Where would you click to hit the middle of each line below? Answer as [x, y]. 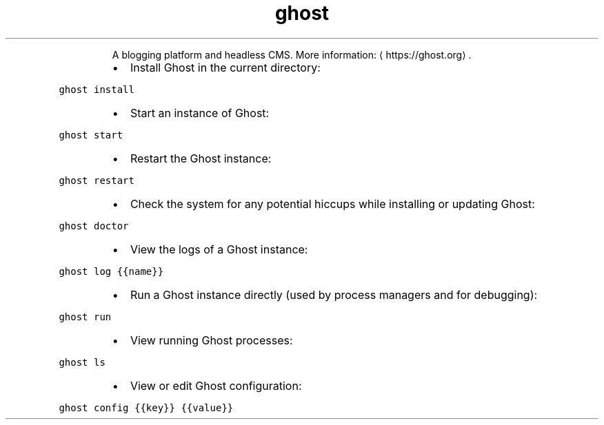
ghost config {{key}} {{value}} [146, 407]
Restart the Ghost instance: [201, 158]
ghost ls [82, 362]
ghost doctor [94, 226]
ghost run [85, 317]
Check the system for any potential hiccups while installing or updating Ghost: [332, 204]
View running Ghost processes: [211, 340]
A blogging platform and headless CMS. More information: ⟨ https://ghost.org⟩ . [292, 54]
